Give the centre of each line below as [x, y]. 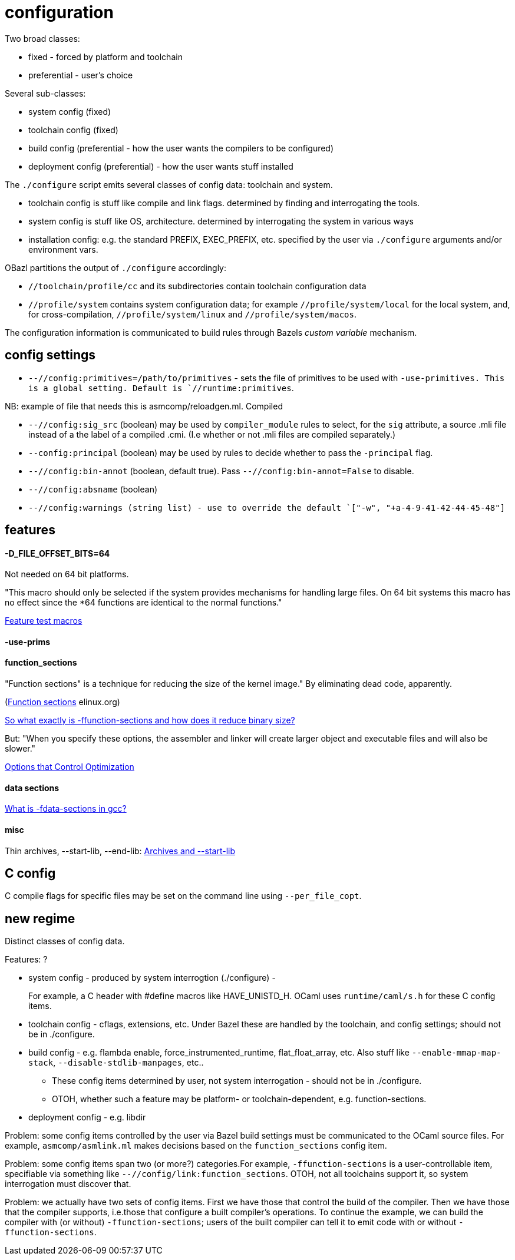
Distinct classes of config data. [65, 941]
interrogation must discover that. [68, 1184]
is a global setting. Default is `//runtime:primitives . [161, 388]
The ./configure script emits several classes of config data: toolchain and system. [169, 184]
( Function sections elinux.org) [62, 702]
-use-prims [27, 641]
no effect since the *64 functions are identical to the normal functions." [143, 603]
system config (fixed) [70, 111]
